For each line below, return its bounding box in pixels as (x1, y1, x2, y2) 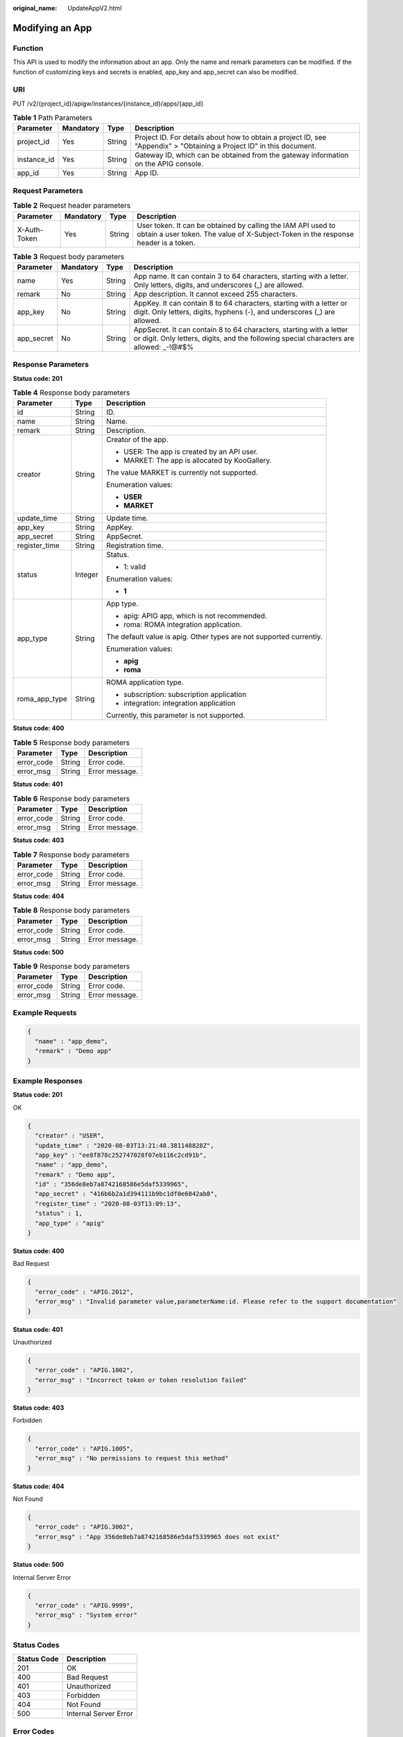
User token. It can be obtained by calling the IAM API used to (136, 220, 336, 230)
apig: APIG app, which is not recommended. (123, 611, 267, 621)
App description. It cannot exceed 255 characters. (133, 289, 298, 299)
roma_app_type (17, 694, 67, 704)
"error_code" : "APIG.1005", (35, 1444, 135, 1452)
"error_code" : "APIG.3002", (35, 1523, 135, 1531)
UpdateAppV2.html (67, 4, 122, 12)
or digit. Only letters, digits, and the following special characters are (133, 334, 355, 343)
